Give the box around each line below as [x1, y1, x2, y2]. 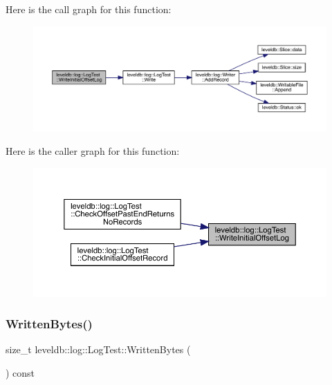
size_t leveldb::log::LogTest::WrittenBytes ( [6, 342, 191, 357]
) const [6, 366, 35, 380]
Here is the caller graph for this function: [6, 143, 180, 158]
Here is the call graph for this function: [6, 2, 172, 16]
